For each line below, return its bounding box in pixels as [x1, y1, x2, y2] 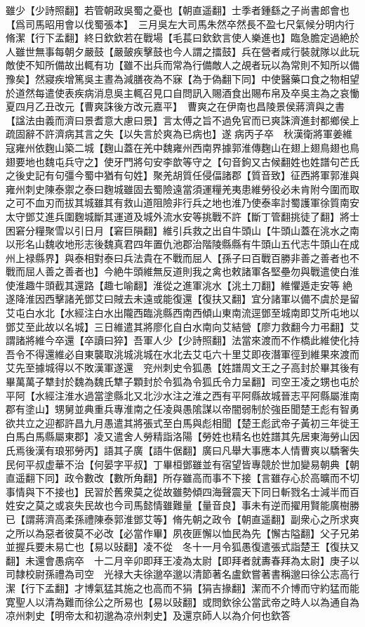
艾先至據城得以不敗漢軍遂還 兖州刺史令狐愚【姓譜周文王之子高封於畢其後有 [6, 360, 359, 375]
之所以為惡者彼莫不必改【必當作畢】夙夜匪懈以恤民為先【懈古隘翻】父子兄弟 [6, 525, 359, 540]
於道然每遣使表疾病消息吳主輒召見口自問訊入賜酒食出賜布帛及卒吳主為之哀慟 [6, 85, 359, 100]
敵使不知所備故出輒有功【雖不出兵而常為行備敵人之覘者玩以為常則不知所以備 [6, 58, 359, 72]
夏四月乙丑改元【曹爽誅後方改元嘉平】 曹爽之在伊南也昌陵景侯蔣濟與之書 [6, 99, 345, 114]
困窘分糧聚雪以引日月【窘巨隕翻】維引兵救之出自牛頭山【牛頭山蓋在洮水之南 [6, 223, 359, 237]
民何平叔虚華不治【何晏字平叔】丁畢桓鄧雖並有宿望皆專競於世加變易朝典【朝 [6, 456, 359, 471]
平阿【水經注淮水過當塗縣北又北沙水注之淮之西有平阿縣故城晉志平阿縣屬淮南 [6, 388, 359, 402]
